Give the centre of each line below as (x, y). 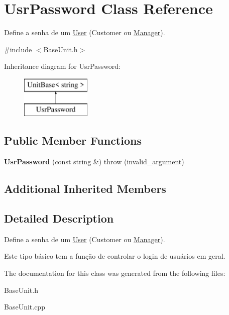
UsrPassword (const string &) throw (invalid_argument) (94, 162)
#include (18, 49)
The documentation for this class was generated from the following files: (115, 273)
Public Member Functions (73, 140)
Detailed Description (59, 218)
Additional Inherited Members (85, 189)
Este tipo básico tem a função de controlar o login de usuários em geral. (115, 256)
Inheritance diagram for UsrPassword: (63, 66)
